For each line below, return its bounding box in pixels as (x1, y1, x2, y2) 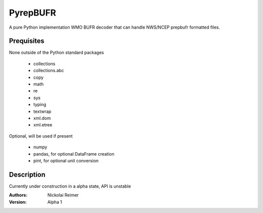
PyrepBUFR (9, 7, 56, 18)
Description (9, 170, 46, 178)
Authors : (9, 192, 28, 198)
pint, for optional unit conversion (33, 158, 99, 163)
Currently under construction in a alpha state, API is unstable (9, 183, 131, 189)
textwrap (33, 108, 52, 114)
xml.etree (33, 122, 53, 128)
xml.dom (33, 115, 51, 121)
